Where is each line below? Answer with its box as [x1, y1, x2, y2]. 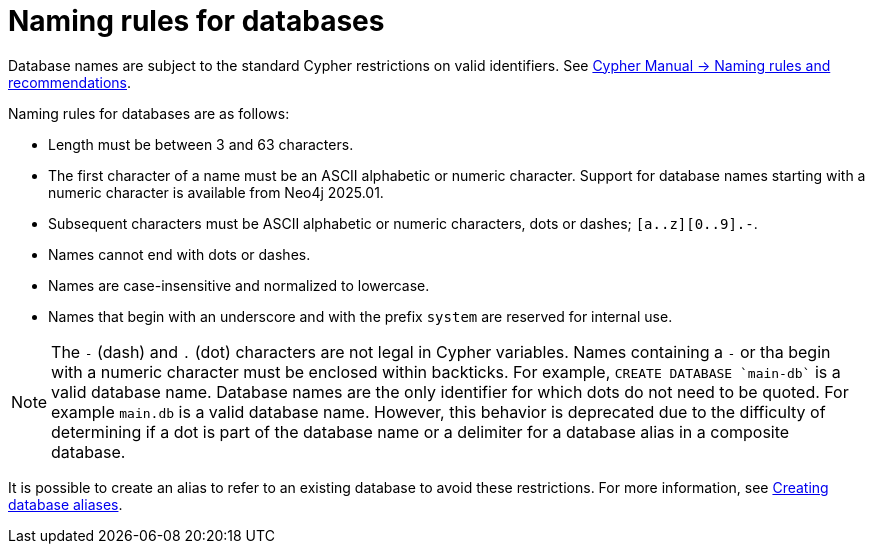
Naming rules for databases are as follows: [8, 104, 290, 122]
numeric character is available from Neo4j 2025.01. [48, 183, 384, 201]
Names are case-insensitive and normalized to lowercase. [48, 276, 430, 294]
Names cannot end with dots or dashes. [48, 245, 311, 263]
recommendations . [8, 73, 132, 91]
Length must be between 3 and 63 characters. [48, 135, 354, 153]
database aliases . [8, 495, 123, 513]
